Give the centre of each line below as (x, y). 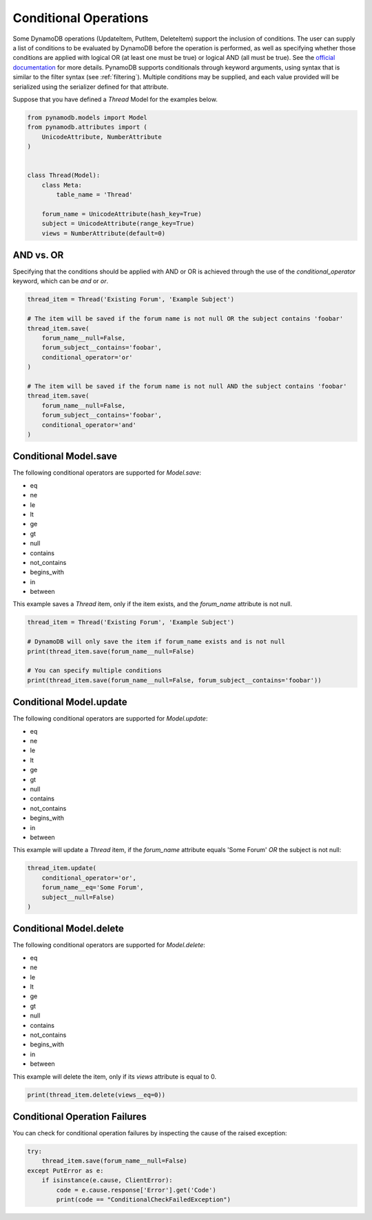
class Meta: (62, 185)
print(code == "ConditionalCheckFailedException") (143, 1199)
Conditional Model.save (65, 456)
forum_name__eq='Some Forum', (93, 888)
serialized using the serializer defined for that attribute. (91, 87)
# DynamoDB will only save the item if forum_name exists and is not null (156, 642)
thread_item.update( (62, 868)
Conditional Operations (81, 18)
